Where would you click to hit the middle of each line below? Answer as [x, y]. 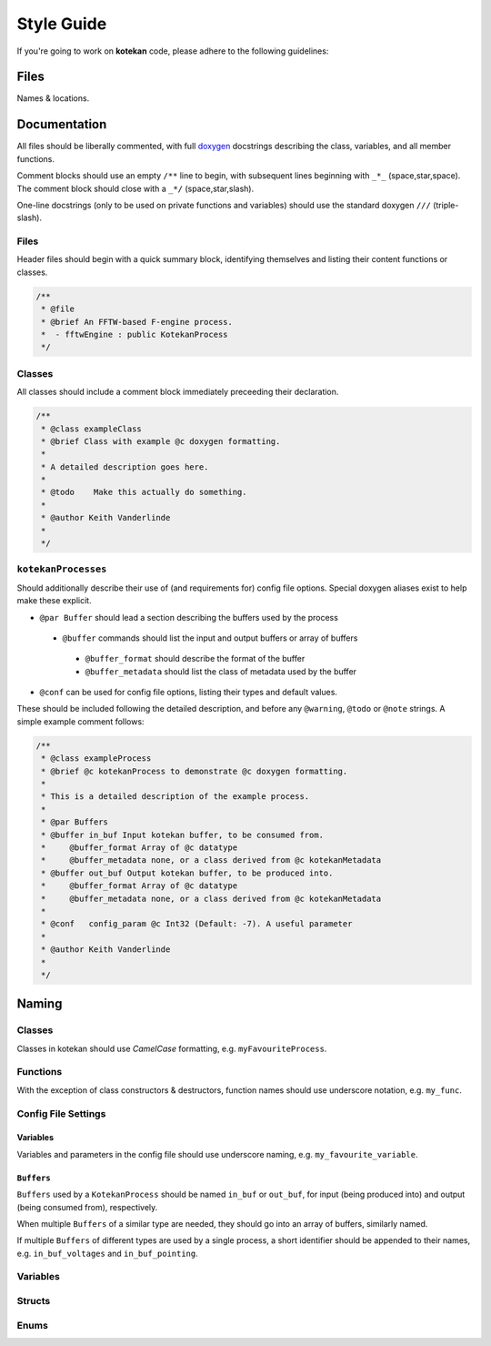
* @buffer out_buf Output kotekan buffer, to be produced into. [187, 873]
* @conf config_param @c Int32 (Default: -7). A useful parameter [197, 924]
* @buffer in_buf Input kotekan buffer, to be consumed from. [183, 835]
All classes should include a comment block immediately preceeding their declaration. [178, 392]
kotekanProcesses [62, 569]
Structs [34, 1301]
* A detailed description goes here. [125, 467]
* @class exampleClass [92, 429]
